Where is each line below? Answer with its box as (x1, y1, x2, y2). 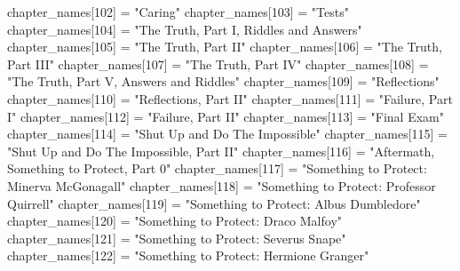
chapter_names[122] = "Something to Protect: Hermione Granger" (7, 246, 369, 265)
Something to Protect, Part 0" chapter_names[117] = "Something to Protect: (7, 159, 427, 178)
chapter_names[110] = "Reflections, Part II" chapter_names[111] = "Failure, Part (7, 89, 453, 108)
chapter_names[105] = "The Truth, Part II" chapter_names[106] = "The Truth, (7, 37, 442, 56)
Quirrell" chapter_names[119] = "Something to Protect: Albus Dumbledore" (7, 194, 421, 212)
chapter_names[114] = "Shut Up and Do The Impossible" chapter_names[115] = (7, 124, 448, 143)
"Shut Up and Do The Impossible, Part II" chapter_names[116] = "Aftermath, (7, 141, 435, 160)
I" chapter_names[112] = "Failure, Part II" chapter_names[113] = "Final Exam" (7, 107, 444, 125)
